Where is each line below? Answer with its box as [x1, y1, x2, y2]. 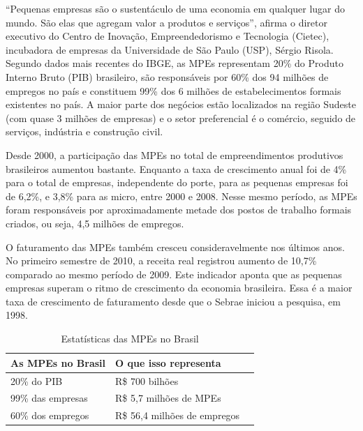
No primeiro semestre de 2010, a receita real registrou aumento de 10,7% [6, 253, 317, 268]
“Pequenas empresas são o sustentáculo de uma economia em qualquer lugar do [6, 1, 346, 15]
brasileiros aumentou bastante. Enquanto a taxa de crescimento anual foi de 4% [6, 161, 347, 176]
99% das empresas [10, 391, 88, 405]
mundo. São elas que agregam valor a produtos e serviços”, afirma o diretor [6, 15, 328, 29]
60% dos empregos [10, 408, 89, 423]
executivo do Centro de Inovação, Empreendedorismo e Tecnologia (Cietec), [6, 29, 329, 43]
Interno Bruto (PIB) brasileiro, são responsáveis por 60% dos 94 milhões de [6, 69, 329, 84]
